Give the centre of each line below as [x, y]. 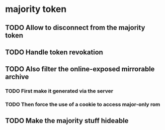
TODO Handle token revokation [54, 52]
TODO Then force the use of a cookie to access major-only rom [83, 105]
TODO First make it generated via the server [59, 91]
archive [17, 77]
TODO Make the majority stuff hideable [67, 121]
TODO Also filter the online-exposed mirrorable [80, 69]
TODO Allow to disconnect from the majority [75, 28]
